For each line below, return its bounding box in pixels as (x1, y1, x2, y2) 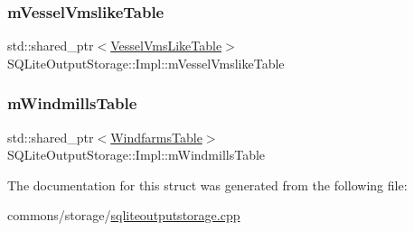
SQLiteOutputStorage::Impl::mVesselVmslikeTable (7, 53, 285, 72)
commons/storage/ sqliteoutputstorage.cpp (7, 206, 240, 225)
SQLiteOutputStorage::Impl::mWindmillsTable (7, 145, 266, 164)
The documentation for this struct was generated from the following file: (7, 175, 408, 194)
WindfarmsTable (110, 127, 202, 146)
